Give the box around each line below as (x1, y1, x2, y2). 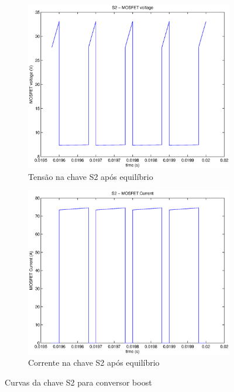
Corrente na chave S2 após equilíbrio (28, 356, 160, 369)
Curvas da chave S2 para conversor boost (5, 376, 152, 388)
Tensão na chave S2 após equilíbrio (28, 170, 153, 182)
